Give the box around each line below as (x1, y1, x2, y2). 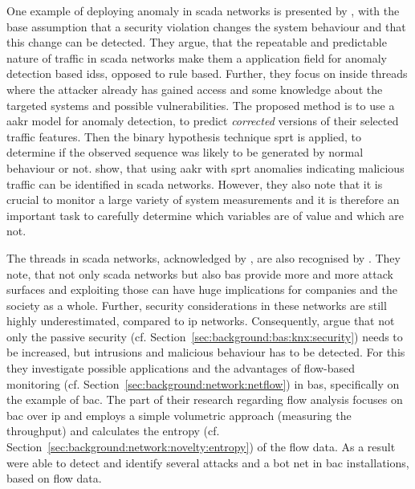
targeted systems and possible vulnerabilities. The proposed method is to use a (6, 96, 395, 113)
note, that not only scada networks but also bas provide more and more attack (6, 265, 393, 282)
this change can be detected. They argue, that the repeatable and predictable (6, 34, 387, 51)
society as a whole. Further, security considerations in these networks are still (6, 296, 387, 313)
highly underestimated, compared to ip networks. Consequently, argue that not (6, 312, 395, 329)
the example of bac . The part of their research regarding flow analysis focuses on (6, 391, 403, 408)
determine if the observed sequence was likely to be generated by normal (6, 144, 364, 161)
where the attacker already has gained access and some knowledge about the (6, 80, 383, 97)
